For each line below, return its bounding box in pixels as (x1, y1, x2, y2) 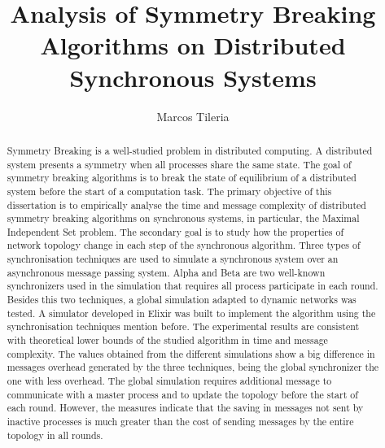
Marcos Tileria (156, 107, 230, 124)
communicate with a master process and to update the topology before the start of (7, 387, 358, 401)
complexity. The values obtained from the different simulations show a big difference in (7, 346, 375, 360)
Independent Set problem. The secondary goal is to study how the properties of (7, 224, 344, 238)
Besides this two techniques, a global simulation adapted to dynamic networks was (7, 293, 357, 307)
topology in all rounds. (7, 428, 103, 441)
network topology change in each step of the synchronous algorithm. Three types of (7, 238, 361, 252)
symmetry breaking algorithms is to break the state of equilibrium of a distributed (7, 171, 357, 185)
